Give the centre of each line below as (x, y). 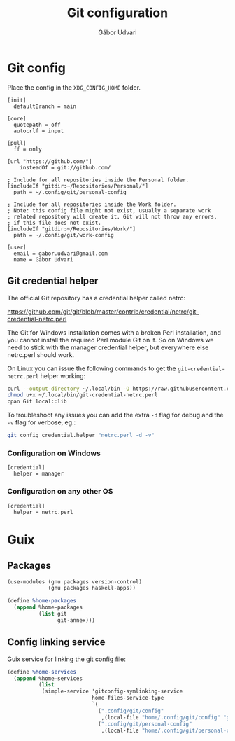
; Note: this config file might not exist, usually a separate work (109, 210)
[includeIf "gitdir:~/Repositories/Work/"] (72, 229)
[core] (17, 118)
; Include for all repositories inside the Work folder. (92, 205)
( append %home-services (48, 678)
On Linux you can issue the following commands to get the (92, 368)
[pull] (17, 143)
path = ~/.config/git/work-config (64, 235)
